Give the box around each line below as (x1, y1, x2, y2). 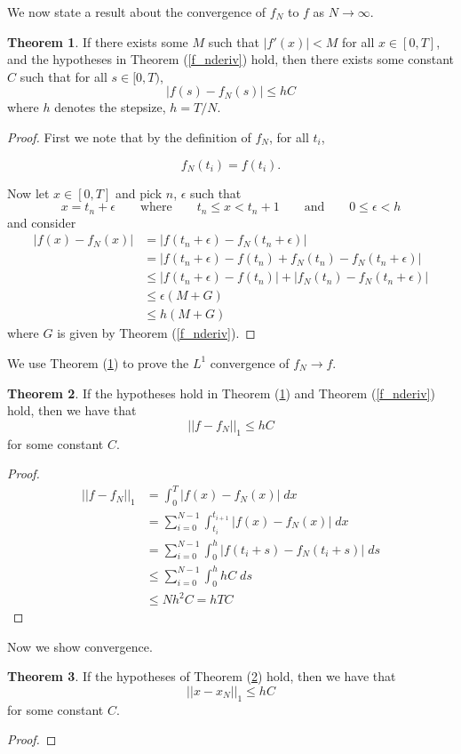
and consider (7, 213, 76, 231)
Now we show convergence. (7, 637, 153, 655)
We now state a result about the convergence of (7, 3, 266, 20)
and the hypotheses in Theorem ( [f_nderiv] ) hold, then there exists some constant (7, 50, 455, 68)
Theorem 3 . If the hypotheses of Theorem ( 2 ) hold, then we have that (7, 667, 396, 686)
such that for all (20, 67, 107, 85)
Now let (7, 183, 50, 202)
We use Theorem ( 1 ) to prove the (7, 353, 189, 372)
